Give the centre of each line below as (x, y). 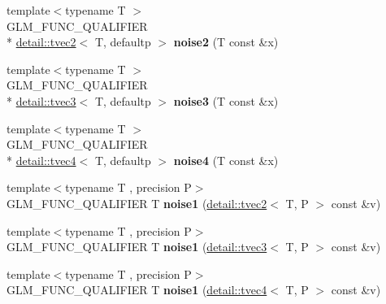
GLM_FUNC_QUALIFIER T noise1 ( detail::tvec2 (137, 203)
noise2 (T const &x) (226, 42)
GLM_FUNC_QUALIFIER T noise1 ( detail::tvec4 (137, 290)
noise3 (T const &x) (226, 100)
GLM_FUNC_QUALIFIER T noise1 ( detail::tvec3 (137, 247)
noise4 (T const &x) (226, 160)
